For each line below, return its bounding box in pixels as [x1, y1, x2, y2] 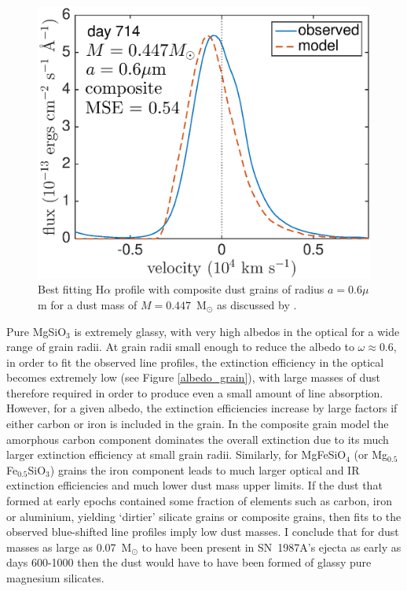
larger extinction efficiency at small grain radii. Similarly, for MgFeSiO [6, 446, 346, 463]
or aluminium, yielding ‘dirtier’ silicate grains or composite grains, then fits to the [6, 508, 401, 524]
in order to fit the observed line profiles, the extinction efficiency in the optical [6, 353, 384, 370]
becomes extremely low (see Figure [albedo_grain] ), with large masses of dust [6, 369, 380, 386]
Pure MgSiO [6, 323, 67, 339]
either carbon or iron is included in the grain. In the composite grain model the [6, 416, 389, 432]
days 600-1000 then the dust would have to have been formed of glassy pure [6, 554, 372, 571]
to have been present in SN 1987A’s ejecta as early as [141, 538, 401, 555]
